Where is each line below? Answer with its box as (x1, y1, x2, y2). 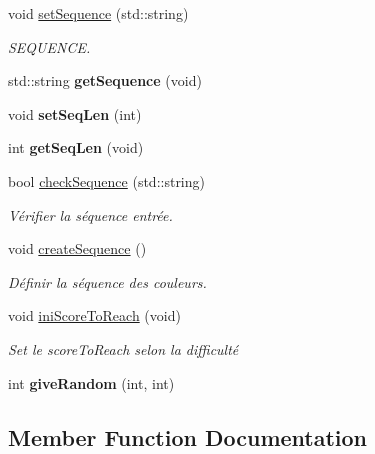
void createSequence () (8, 238, 147, 259)
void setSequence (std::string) (8, 3, 189, 23)
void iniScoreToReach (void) (8, 305, 181, 326)
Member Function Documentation (8, 421, 368, 452)
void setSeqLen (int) (8, 103, 142, 124)
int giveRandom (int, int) (8, 372, 175, 393)
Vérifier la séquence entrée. (8, 204, 173, 225)
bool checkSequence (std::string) (8, 170, 205, 191)
